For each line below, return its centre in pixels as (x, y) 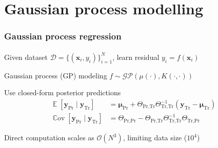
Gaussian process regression (63, 36)
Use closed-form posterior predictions (63, 92)
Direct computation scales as (49, 138)
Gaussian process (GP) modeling (56, 75)
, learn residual (136, 57)
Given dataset (26, 57)
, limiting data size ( (155, 138)
